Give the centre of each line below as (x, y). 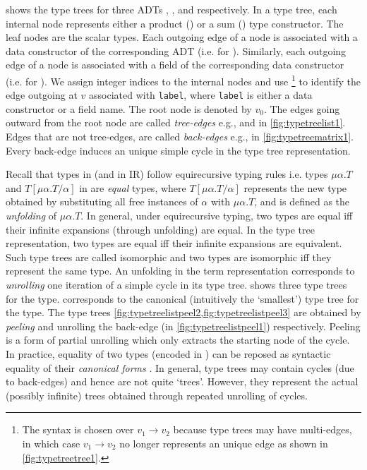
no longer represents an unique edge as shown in (224, 443)
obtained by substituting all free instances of (102, 201)
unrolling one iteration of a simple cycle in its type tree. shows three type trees (176, 284)
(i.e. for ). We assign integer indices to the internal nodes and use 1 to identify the (183, 80)
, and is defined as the (302, 201)
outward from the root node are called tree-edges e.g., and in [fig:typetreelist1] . (176, 122)
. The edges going (302, 108)
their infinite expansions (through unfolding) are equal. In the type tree (160, 229)
